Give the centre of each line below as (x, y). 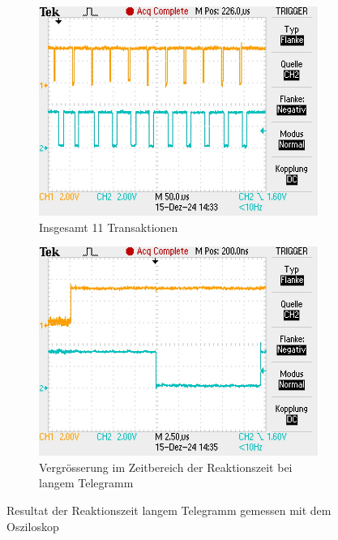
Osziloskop (33, 526)
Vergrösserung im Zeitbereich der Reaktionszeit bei (166, 467)
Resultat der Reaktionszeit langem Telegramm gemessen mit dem (169, 510)
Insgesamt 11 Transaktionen (109, 227)
